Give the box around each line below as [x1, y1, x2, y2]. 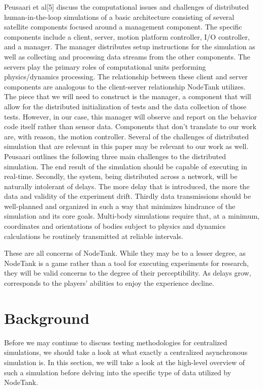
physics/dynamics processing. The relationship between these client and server [4, 71, 248, 82]
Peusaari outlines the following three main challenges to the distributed [4, 151, 226, 161]
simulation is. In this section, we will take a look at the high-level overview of [4, 356, 245, 367]
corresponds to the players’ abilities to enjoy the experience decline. [4, 278, 214, 288]
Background [4, 307, 90, 328]
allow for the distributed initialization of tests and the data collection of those [4, 101, 247, 111]
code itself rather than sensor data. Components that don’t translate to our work [4, 121, 256, 132]
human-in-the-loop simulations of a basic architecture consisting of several [4, 11, 235, 22]
